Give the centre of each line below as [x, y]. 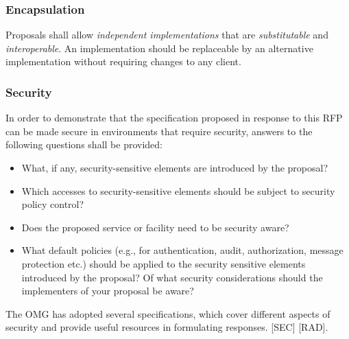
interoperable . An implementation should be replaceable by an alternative [159, 48]
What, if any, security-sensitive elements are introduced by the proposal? [175, 167]
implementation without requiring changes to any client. [123, 61]
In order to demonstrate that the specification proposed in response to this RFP [174, 118]
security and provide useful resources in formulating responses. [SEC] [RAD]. [167, 327]
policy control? [53, 204]
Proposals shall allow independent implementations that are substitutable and [167, 35]
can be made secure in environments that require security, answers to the [159, 131]
